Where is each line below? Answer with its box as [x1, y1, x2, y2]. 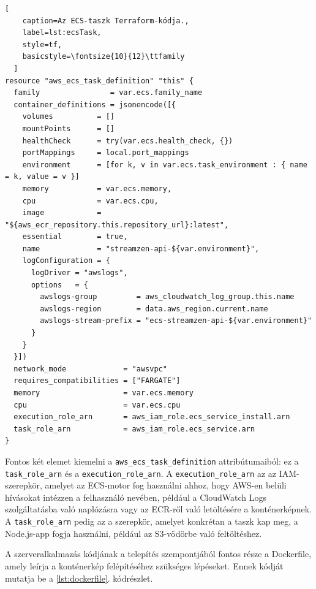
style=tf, [22, 40, 62, 49]
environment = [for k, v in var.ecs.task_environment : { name [22, 160, 307, 169]
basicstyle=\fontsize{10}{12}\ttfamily [22, 52, 185, 61]
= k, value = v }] [5, 172, 80, 181]
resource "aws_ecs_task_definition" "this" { [5, 76, 194, 85]
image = [22, 208, 102, 218]
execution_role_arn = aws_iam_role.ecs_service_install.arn [13, 412, 290, 422]
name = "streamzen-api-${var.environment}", [22, 244, 260, 253]
